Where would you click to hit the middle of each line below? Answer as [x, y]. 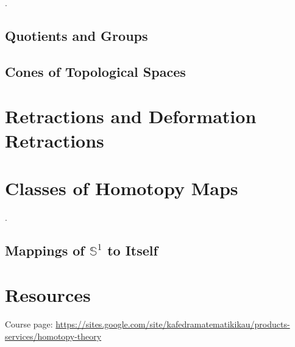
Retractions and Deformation [131, 116]
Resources [48, 295]
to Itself [133, 250]
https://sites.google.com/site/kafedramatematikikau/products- [173, 324]
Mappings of [45, 250]
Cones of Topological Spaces [95, 71]
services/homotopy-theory [53, 336]
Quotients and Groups [76, 35]
